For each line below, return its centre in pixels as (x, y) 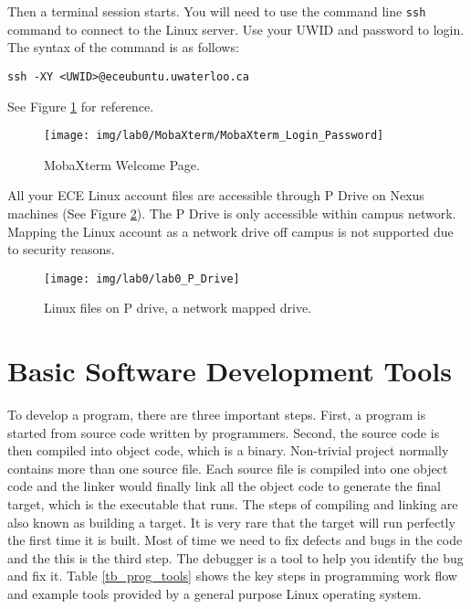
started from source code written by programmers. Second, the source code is (224, 432)
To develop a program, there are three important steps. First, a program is (217, 415)
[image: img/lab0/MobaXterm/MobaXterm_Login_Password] (214, 136)
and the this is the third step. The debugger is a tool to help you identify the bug (235, 557)
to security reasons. (61, 249)
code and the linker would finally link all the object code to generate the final (224, 486)
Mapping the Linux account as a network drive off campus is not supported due (230, 231)
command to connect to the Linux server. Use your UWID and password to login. (236, 29)
